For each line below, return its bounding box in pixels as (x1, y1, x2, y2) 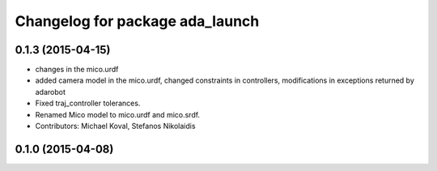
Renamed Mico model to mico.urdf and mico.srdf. (35, 109, 201, 119)
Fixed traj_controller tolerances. (35, 98, 141, 109)
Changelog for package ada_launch (15, 12, 260, 30)
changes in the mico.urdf (35, 65, 119, 75)
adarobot (35, 87, 66, 96)
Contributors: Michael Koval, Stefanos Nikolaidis (35, 122, 196, 131)
